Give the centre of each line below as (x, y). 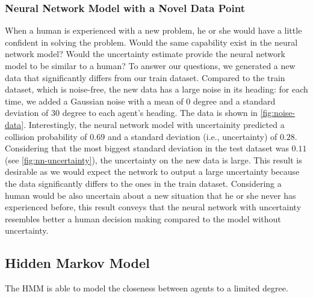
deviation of (27, 113)
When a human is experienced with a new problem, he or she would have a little (153, 30)
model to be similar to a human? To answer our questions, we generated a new (150, 65)
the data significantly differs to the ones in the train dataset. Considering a (143, 183)
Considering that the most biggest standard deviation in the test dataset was (147, 148)
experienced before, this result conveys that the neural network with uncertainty (153, 207)
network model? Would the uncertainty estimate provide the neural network (145, 54)
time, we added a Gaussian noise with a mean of (94, 101)
